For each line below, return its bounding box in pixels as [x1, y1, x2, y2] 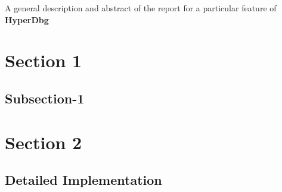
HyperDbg [5, 13, 49, 26]
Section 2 [5, 130, 82, 154]
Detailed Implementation [5, 171, 162, 189]
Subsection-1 [5, 89, 85, 107]
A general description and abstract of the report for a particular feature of [5, 2, 277, 14]
